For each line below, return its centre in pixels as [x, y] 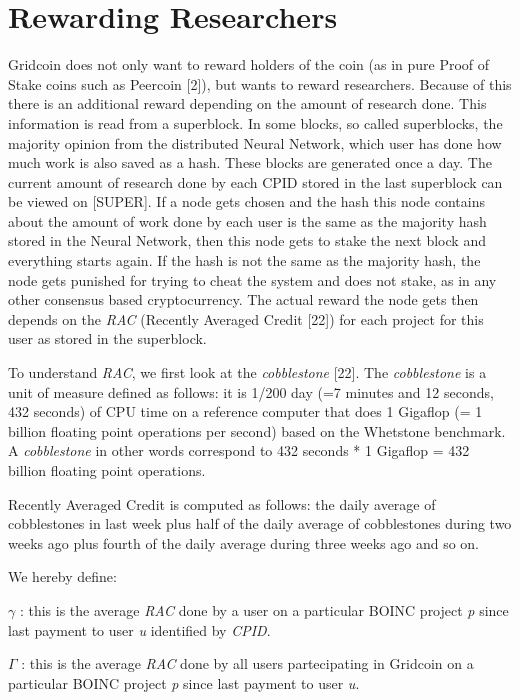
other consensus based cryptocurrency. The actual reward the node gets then [243, 299]
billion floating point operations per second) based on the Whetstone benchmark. [257, 430]
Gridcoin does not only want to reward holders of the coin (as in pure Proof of [249, 64]
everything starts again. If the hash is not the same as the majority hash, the [244, 260]
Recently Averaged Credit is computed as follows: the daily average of [222, 503]
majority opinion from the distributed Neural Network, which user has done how [255, 142]
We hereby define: [62, 576]
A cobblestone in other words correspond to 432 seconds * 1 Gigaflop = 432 [239, 450]
